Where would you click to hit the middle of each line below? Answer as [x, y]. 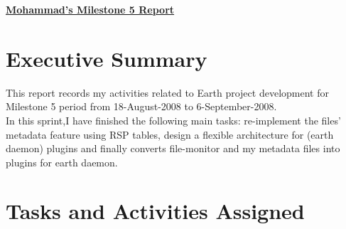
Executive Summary [107, 58]
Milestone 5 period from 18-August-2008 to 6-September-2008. [141, 106]
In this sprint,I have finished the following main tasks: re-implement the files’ [173, 120]
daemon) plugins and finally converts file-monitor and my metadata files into [173, 148]
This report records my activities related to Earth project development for [167, 92]
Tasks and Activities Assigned [155, 211]
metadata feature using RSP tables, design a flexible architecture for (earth [170, 134]
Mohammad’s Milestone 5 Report [90, 9]
